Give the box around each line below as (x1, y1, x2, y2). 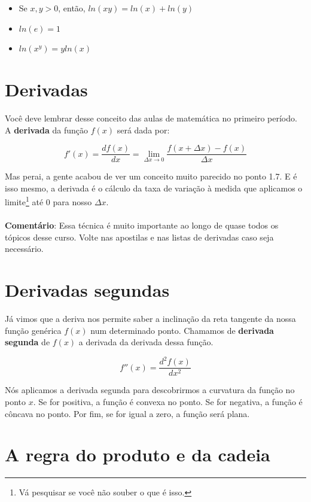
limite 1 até (5, 194, 44, 208)
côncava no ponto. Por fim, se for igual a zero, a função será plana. (5, 407, 250, 419)
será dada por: (117, 123, 170, 136)
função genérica (5, 324, 62, 336)
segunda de (5, 336, 50, 348)
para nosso (53, 196, 92, 208)
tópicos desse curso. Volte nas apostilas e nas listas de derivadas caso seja (5, 230, 274, 243)
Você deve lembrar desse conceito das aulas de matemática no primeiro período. (5, 111, 297, 124)
